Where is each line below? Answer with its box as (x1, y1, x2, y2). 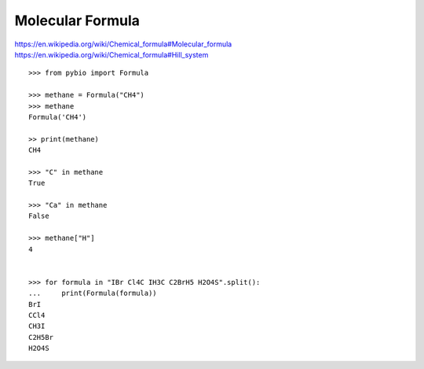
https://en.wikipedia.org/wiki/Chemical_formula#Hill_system (14, 50, 209, 59)
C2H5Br (28, 333, 54, 341)
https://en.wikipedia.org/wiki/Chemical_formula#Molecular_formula (14, 39, 232, 49)
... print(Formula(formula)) (28, 289, 157, 298)
